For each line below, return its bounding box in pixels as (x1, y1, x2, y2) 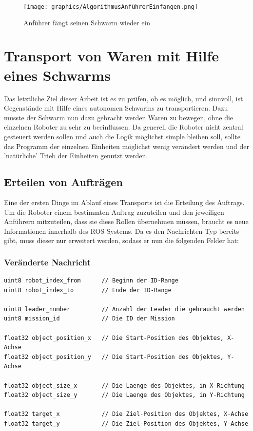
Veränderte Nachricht (4, 256, 91, 268)
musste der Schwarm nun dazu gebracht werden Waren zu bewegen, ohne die (4, 112, 234, 122)
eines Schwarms (4, 65, 111, 85)
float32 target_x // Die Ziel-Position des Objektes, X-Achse (4, 411, 249, 418)
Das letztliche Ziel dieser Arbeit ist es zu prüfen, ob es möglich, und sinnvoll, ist (4, 93, 243, 103)
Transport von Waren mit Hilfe (4, 46, 219, 66)
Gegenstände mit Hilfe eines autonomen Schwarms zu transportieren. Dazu (4, 103, 228, 113)
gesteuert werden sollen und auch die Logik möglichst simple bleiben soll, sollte (4, 131, 240, 141)
